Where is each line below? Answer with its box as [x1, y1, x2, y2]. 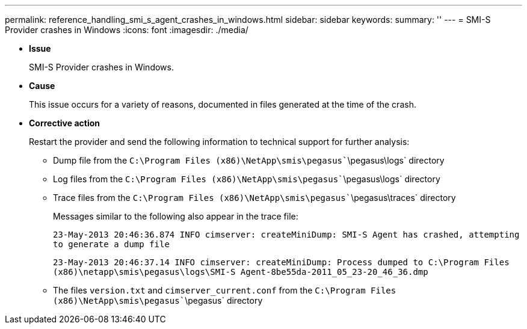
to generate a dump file [53, 239, 170, 249]
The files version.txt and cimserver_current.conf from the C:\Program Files [53, 285, 396, 295]
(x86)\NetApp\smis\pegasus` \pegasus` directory [53, 295, 263, 306]
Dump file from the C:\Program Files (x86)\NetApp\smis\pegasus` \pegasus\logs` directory [53, 155, 445, 165]
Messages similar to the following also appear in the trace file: [53, 211, 298, 221]
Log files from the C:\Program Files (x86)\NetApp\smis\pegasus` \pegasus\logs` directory [53, 174, 440, 184]
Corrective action [29, 118, 100, 128]
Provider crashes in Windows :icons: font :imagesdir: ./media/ [5, 25, 248, 35]
